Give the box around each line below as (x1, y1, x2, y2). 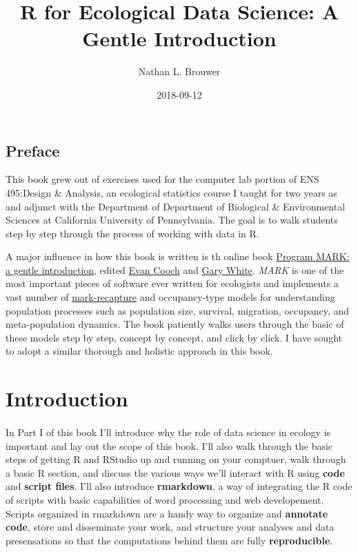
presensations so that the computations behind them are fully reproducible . (6, 533, 333, 547)
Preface (6, 139, 60, 161)
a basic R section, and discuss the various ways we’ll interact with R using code (6, 465, 345, 480)
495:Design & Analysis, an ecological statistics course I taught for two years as (6, 185, 337, 199)
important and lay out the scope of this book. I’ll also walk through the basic (6, 438, 333, 453)
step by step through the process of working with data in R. (6, 226, 259, 240)
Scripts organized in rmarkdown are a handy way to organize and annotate (6, 506, 328, 520)
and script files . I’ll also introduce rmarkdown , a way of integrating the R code (6, 479, 352, 493)
